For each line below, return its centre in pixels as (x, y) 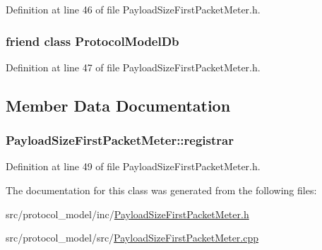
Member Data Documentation (118, 105)
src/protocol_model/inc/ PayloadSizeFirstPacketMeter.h (127, 214)
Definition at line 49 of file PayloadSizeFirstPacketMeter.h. (133, 166)
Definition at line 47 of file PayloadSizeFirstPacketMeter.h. (133, 67)
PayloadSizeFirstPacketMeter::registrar (120, 140)
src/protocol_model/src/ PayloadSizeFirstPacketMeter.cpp (132, 238)
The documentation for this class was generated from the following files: (161, 190)
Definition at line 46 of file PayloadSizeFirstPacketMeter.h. (133, 9)
